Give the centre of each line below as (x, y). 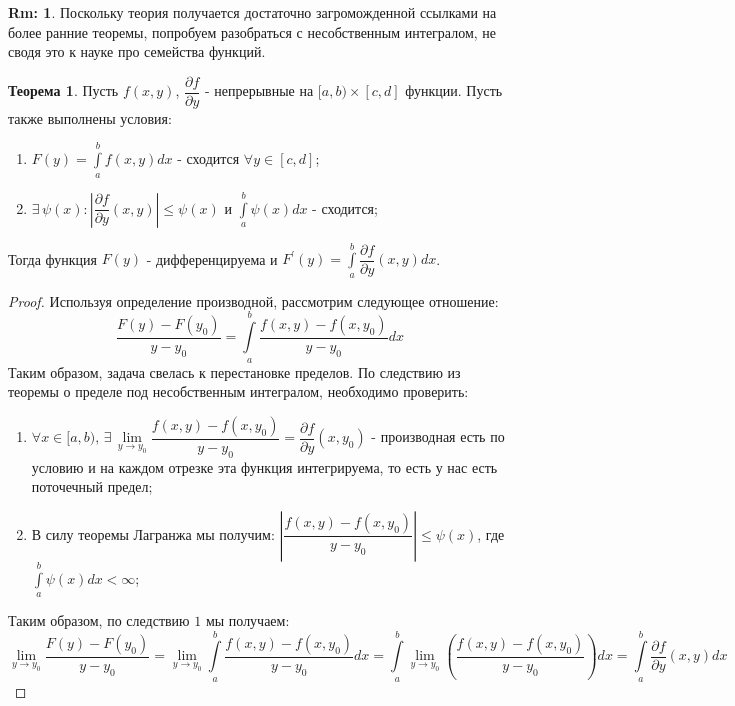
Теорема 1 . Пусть (63, 90)
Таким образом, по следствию (99, 619)
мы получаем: (247, 619)
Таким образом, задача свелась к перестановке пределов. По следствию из (234, 371)
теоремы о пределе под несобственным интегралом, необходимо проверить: (238, 391)
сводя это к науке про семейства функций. (137, 51)
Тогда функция (52, 258)
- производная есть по (438, 436)
